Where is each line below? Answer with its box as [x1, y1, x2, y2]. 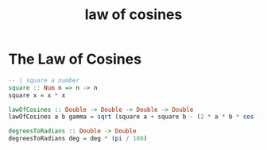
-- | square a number [8, 76, 80, 84]
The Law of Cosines [8, 50, 141, 68]
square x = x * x [8, 91, 66, 99]
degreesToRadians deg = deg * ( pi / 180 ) [8, 135, 148, 143]
